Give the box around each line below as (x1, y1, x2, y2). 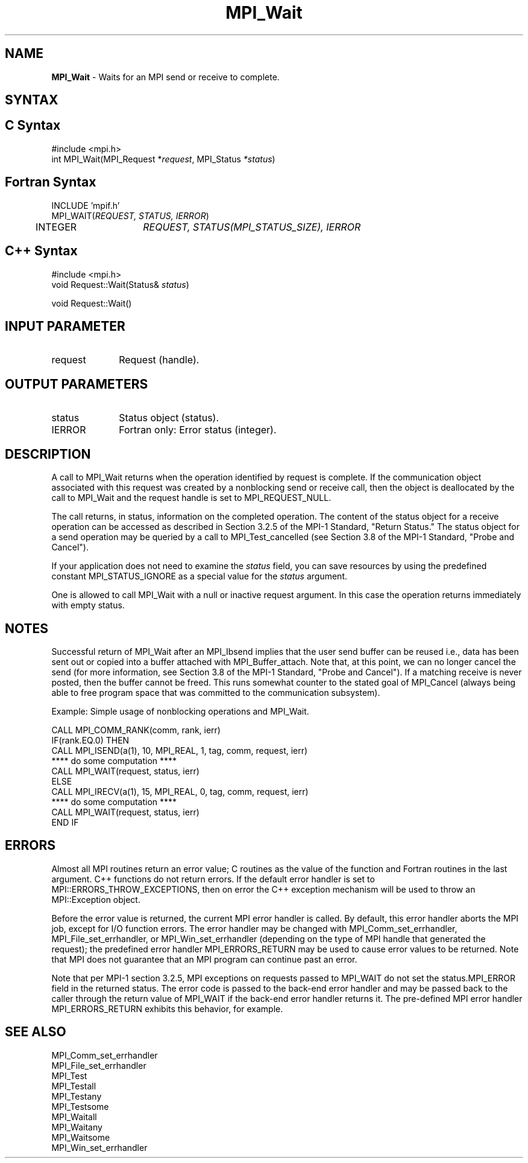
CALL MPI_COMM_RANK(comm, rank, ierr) (51, 724, 221, 735)
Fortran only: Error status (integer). (119, 424, 277, 436)
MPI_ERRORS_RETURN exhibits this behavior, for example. (51, 1003, 283, 1014)
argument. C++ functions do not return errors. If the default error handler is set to (51, 873, 375, 884)
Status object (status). (119, 412, 219, 424)
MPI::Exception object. (51, 894, 140, 905)
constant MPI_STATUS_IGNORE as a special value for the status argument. (51, 571, 347, 582)
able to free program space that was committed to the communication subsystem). (51, 687, 380, 698)
